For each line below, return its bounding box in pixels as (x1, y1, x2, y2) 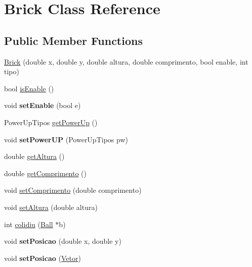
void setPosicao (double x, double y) (4, 236, 121, 246)
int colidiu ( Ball (4, 219, 53, 229)
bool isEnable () (4, 83, 54, 93)
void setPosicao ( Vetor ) (4, 252, 81, 263)
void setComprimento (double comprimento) (4, 185, 142, 195)
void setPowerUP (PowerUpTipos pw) (4, 134, 128, 144)
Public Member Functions (4, 32, 143, 48)
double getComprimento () (4, 168, 87, 178)
